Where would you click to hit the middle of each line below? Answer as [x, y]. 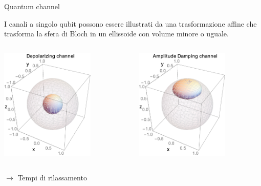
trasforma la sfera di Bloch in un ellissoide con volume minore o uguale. [116, 34]
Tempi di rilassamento [52, 177]
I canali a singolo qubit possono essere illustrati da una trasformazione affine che [130, 23]
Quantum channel [32, 6]
